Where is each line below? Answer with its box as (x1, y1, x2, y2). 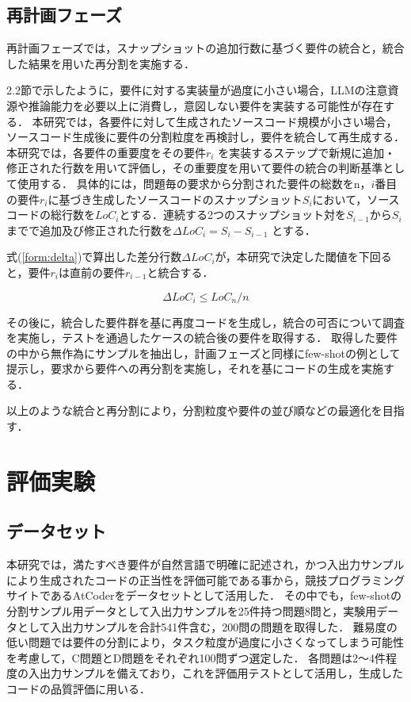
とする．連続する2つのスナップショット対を (119, 206, 347, 223)
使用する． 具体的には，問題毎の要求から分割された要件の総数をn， (17, 175, 371, 191)
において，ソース (312, 190, 400, 207)
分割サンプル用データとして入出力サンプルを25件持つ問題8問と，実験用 (6, 603, 377, 620)
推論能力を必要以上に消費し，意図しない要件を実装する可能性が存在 (28, 97, 383, 113)
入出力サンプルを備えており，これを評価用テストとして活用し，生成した (28, 665, 404, 681)
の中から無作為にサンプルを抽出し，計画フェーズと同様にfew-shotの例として (6, 344, 401, 361)
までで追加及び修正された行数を (6, 221, 173, 238)
